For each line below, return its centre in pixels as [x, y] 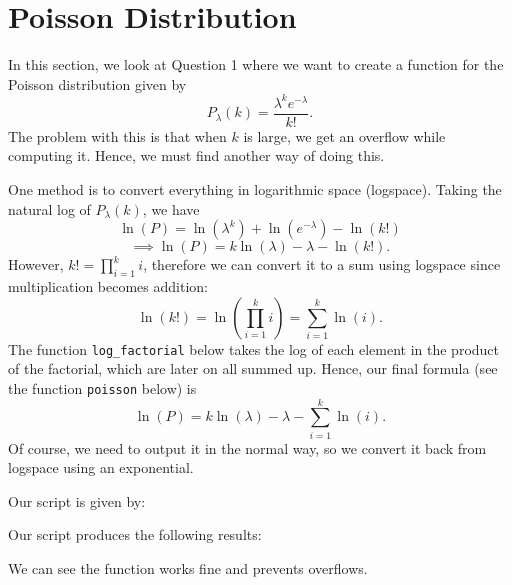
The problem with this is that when [117, 135]
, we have [171, 208]
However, [36, 264]
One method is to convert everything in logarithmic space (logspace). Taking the [255, 189]
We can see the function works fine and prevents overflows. [188, 568]
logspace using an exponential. [101, 467]
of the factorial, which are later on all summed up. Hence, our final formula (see [253, 368]
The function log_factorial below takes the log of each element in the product [254, 348]
